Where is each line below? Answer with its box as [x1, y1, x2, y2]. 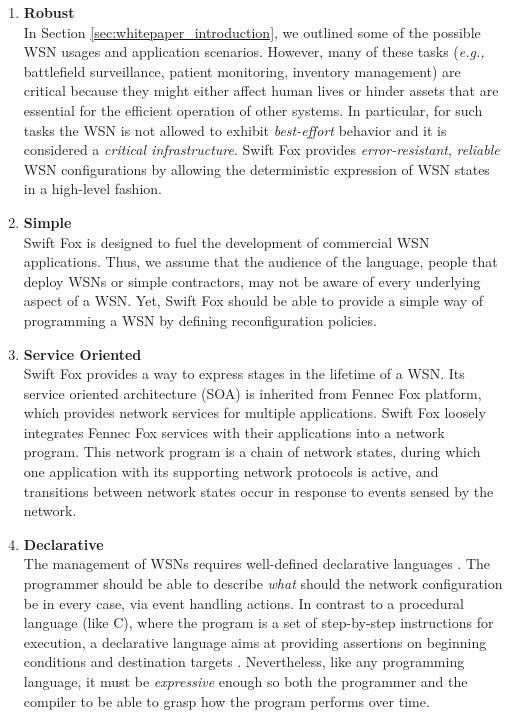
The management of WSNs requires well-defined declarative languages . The [23, 553, 491, 574]
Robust [23, 2, 75, 22]
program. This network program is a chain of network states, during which [23, 441, 481, 462]
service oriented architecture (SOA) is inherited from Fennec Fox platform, [23, 382, 482, 403]
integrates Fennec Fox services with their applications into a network [23, 421, 445, 442]
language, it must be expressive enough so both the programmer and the [23, 671, 468, 691]
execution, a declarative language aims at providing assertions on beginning [23, 631, 487, 652]
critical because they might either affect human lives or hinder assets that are [23, 80, 499, 101]
